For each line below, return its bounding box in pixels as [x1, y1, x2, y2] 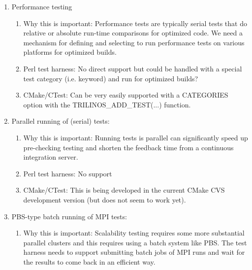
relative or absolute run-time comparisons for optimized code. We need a [23, 28, 243, 38]
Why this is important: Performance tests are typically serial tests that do [23, 18, 247, 28]
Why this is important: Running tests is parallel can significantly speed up [23, 132, 248, 142]
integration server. [23, 152, 78, 162]
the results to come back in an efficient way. [23, 256, 156, 267]
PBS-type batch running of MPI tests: [11, 211, 127, 221]
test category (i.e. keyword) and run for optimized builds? [23, 73, 198, 83]
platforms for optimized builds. [23, 47, 117, 57]
